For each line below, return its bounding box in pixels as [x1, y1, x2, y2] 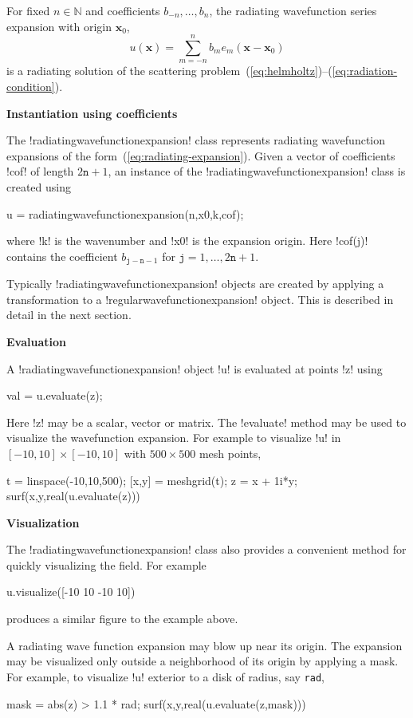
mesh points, [199, 444, 262, 461]
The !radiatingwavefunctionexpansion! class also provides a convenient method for [6, 541, 407, 558]
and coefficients [85, 2, 160, 18]
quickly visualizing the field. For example [6, 556, 206, 573]
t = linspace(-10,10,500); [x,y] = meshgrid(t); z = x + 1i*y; [6, 471, 297, 488]
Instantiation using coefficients [6, 105, 178, 121]
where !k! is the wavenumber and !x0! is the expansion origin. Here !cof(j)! [6, 232, 368, 249]
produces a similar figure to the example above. [6, 610, 238, 627]
